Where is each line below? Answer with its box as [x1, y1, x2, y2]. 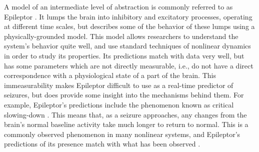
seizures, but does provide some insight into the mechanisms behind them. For [4, 89, 244, 100]
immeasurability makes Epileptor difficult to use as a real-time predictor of [4, 79, 233, 90]
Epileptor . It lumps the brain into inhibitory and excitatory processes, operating [4, 11, 252, 21]
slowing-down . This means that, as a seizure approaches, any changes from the [4, 109, 247, 119]
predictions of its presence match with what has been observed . [4, 138, 200, 149]
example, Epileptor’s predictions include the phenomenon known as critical [4, 99, 234, 109]
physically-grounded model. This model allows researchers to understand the [4, 30, 238, 41]
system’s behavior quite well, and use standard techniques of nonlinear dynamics [4, 40, 251, 51]
